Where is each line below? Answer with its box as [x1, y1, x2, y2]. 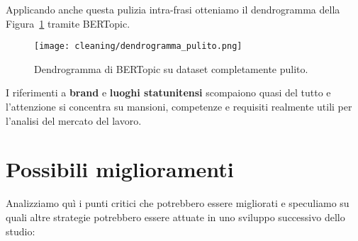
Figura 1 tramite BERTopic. [6, 16, 130, 30]
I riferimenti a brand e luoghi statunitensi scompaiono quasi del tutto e [6, 85, 331, 100]
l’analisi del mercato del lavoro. [6, 113, 142, 128]
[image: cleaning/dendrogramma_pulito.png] [34, 41, 242, 52]
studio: [6, 223, 35, 238]
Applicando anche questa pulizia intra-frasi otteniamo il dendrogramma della [6, 2, 340, 16]
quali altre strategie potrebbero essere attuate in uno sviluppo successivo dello [6, 209, 345, 224]
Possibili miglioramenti [6, 155, 234, 184]
